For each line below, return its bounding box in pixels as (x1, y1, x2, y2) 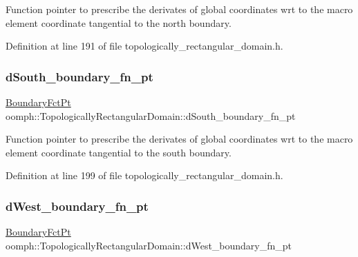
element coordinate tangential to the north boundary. (6, 15, 232, 30)
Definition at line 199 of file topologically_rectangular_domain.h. (6, 168, 283, 183)
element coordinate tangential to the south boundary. (6, 145, 232, 159)
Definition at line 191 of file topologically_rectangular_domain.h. (6, 39, 283, 53)
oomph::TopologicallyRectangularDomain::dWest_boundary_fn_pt (6, 238, 292, 252)
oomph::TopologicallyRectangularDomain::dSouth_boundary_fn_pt (6, 108, 296, 123)
